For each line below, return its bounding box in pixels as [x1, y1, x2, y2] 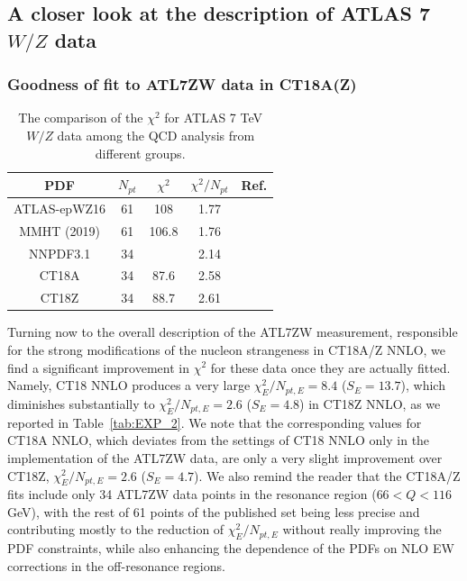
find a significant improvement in [7, 358, 189, 377]
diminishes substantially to [7, 394, 155, 413]
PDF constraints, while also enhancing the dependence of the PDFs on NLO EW [7, 539, 454, 558]
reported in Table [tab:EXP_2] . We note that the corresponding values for [7, 413, 422, 431]
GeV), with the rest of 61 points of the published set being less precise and [7, 502, 420, 521]
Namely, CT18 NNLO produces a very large [7, 376, 251, 395]
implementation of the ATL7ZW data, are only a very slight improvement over [7, 448, 443, 467]
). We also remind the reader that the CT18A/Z [194, 466, 461, 485]
